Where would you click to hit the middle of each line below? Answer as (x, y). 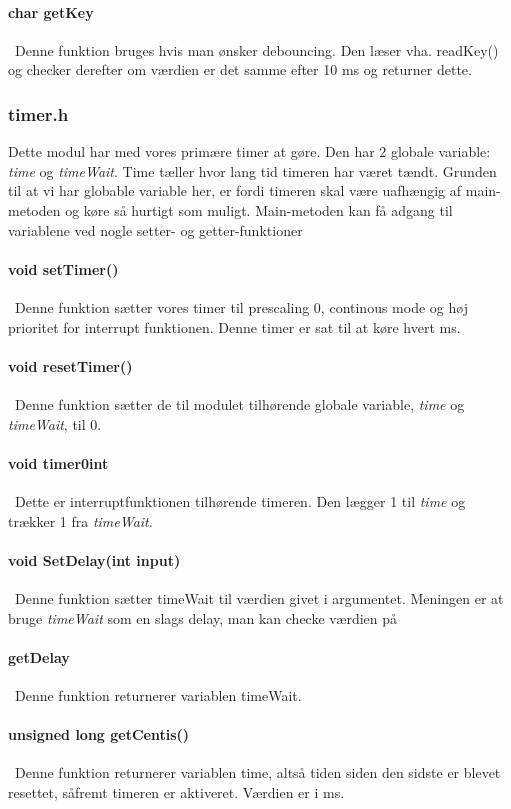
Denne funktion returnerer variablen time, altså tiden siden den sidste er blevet (257, 772)
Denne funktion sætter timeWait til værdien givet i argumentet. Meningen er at (259, 597)
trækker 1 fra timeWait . (80, 520)
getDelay (39, 656)
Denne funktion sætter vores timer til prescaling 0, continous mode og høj (241, 306)
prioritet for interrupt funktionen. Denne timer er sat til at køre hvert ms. (234, 326)
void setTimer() (63, 268)
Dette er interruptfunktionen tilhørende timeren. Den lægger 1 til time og (240, 500)
